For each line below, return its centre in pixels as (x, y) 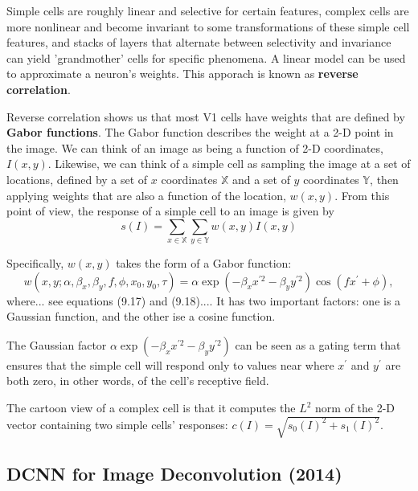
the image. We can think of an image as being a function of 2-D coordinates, (195, 147)
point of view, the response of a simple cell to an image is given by (170, 211)
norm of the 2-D (355, 408)
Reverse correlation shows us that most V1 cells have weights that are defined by (206, 116)
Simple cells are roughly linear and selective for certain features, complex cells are (208, 10)
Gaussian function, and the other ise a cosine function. (141, 316)
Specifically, (35, 263)
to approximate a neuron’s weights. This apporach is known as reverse (182, 74)
